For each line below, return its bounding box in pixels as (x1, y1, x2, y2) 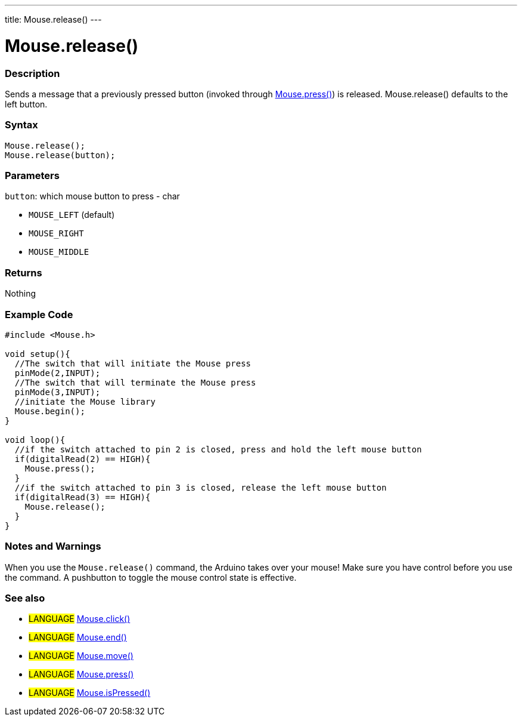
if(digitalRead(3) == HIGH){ (14, 492, 151, 502)
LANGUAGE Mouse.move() (29, 651, 133, 661)
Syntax (5, 119, 38, 131)
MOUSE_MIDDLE (29, 247, 89, 257)
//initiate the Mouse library (14, 396, 156, 406)
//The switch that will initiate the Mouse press (14, 358, 251, 368)
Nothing (5, 288, 36, 299)
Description (5, 67, 60, 79)
